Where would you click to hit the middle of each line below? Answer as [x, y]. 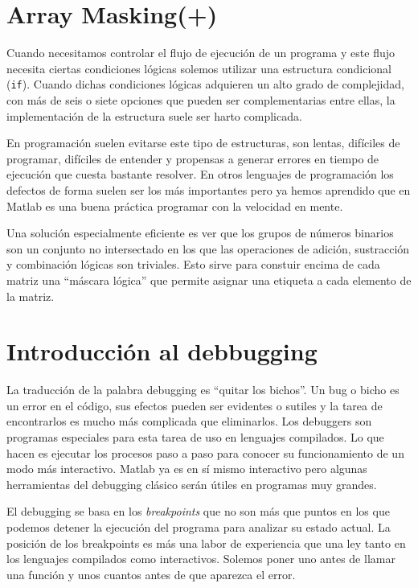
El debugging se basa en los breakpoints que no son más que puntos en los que [198, 511]
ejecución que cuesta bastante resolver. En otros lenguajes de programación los [200, 174]
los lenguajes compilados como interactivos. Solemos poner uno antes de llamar [201, 559]
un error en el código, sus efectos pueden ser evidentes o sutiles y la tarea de [195, 405]
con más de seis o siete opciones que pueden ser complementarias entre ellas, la [201, 99]
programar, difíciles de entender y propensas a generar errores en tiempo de [193, 158]
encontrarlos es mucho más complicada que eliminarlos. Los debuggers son [189, 421]
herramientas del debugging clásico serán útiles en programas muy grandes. [192, 484]
